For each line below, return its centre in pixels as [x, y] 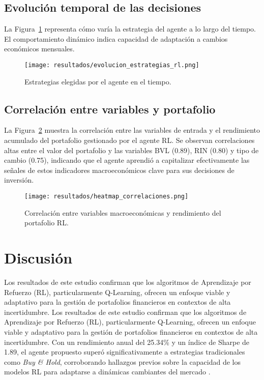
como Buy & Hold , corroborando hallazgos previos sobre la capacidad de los [122, 361]
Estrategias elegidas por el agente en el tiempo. [98, 81]
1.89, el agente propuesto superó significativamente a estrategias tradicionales [125, 352]
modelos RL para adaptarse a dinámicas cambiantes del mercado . [107, 372]
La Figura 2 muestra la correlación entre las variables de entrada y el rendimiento [132, 130]
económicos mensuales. [39, 49]
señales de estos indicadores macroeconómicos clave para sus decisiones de [119, 170]
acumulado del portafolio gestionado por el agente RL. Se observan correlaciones [129, 140]
